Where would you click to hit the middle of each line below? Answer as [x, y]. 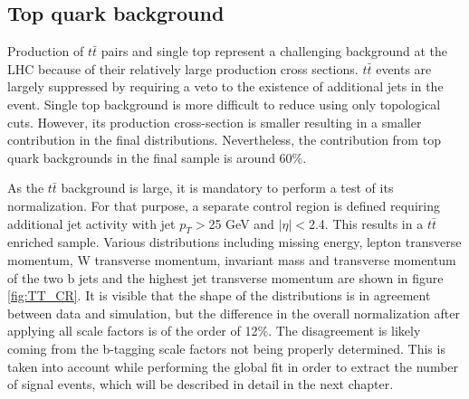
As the [26, 188]
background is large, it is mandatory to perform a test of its [227, 188]
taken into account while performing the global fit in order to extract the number [233, 366]
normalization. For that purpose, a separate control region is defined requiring [224, 205]
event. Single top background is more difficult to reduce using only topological [224, 104]
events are [404, 68]
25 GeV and [241, 223]
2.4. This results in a [366, 223]
